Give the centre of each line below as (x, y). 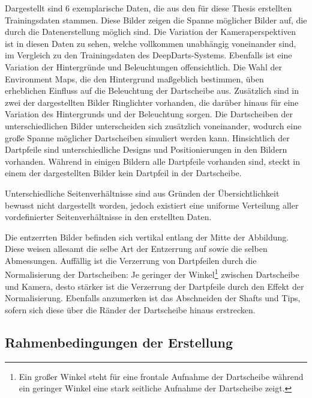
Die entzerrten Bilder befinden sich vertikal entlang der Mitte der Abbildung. (147, 237)
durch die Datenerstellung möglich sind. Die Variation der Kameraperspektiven (151, 32)
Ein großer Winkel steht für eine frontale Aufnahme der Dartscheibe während (161, 376)
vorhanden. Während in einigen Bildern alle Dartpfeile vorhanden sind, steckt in (152, 161)
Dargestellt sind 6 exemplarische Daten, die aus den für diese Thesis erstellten (148, 8)
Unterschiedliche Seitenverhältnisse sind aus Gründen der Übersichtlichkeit (142, 193)
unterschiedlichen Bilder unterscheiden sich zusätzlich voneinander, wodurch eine (153, 125)
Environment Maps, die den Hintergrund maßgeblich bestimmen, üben (134, 78)
